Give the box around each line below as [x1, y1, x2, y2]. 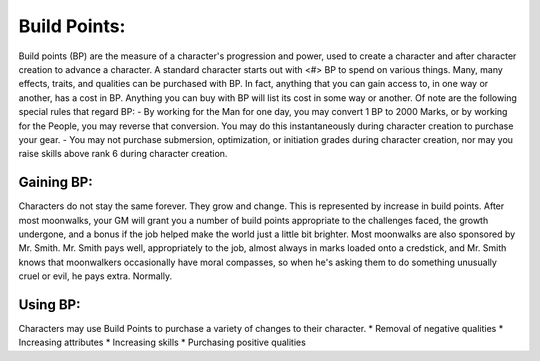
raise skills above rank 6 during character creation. [18, 148, 228, 160]
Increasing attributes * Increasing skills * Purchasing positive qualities [18, 336, 307, 349]
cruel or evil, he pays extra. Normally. [18, 270, 173, 282]
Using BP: [18, 296, 81, 313]
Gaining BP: [18, 174, 94, 191]
